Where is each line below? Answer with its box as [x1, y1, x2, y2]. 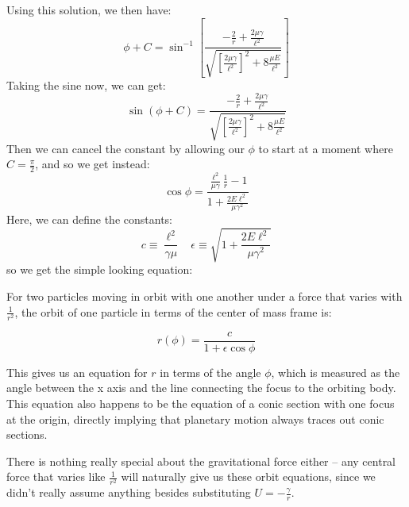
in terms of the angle [160, 363, 261, 380]
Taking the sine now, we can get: [6, 76, 166, 93]
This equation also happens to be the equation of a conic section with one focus [6, 394, 395, 411]
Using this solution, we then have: [6, 2, 172, 17]
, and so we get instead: [35, 156, 150, 172]
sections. [6, 426, 48, 443]
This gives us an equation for [6, 363, 148, 380]
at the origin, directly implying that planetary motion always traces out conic [6, 410, 384, 427]
